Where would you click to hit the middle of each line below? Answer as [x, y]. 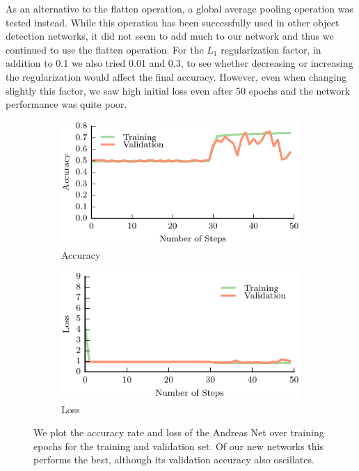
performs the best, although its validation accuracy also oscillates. [174, 460]
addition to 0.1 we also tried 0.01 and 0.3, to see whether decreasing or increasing [179, 63]
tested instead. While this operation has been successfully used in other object [173, 22]
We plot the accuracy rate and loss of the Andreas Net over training [179, 432]
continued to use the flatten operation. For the [105, 49]
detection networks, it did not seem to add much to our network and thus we [170, 36]
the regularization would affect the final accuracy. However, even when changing [176, 76]
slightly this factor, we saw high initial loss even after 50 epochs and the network [178, 90]
